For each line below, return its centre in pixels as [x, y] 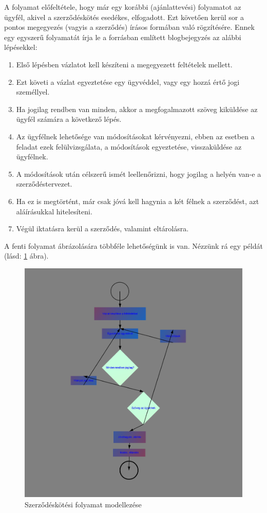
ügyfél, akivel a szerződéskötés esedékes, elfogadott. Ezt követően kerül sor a [124, 17]
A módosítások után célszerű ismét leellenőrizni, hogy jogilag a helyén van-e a [139, 173]
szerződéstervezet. [44, 184]
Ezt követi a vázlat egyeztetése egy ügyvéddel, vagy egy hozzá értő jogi [128, 81]
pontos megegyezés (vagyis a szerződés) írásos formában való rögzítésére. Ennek [129, 27]
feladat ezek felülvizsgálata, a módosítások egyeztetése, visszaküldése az [129, 146]
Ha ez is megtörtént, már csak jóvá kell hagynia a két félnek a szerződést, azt [138, 201]
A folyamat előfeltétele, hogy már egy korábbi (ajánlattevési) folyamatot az [123, 7]
